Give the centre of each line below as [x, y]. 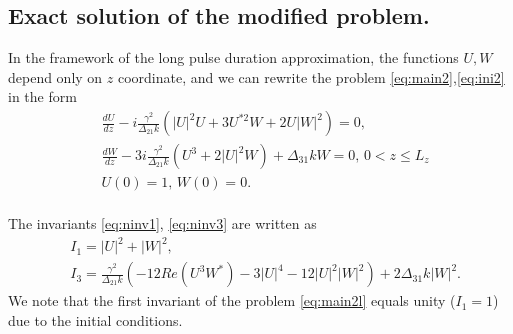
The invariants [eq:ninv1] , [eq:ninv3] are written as [162, 223]
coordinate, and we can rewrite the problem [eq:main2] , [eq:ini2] [311, 76]
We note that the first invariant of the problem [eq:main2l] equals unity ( [232, 300]
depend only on [55, 76]
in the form [42, 96]
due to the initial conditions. [95, 319]
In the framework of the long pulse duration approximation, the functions [233, 57]
